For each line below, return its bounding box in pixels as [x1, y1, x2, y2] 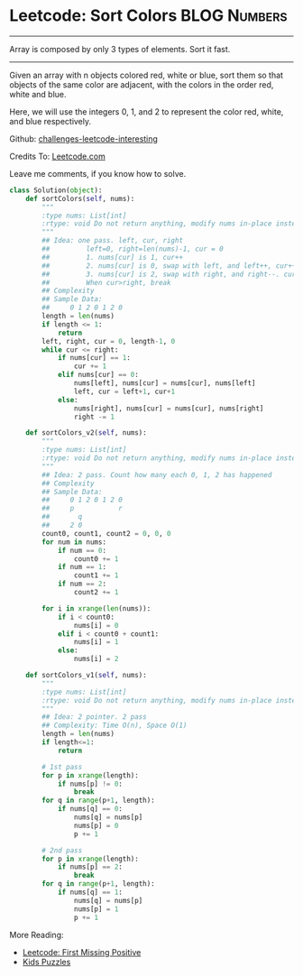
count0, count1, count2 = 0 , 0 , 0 [41, 529, 171, 538]
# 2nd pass [41, 845, 83, 855]
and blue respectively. [9, 115, 92, 126]
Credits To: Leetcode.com [9, 151, 106, 161]
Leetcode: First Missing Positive [22, 946, 142, 957]
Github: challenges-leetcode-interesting [9, 133, 158, 144]
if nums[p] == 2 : [57, 862, 124, 871]
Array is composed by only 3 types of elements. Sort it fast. [9, 43, 231, 54]
